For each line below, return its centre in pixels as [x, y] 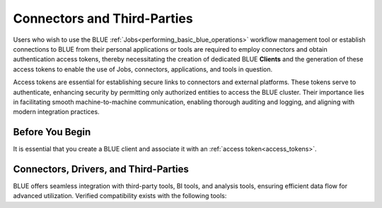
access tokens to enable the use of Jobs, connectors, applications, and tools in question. [143, 69]
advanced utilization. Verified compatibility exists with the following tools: [120, 196]
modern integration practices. [56, 112]
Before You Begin [52, 132]
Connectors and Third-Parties [103, 18]
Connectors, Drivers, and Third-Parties [101, 169]
